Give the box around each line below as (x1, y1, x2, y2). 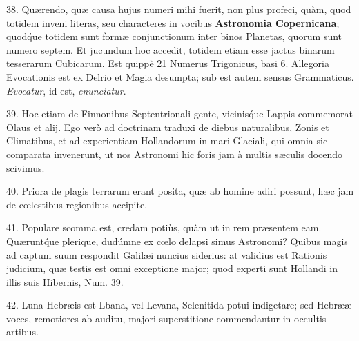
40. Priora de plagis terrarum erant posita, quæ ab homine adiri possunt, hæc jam (6, 184, 354, 198)
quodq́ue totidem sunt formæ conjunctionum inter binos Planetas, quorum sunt (6, 29, 342, 43)
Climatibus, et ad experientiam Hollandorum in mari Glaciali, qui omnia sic (6, 133, 328, 148)
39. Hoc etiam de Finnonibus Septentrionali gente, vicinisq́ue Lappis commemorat (6, 106, 353, 121)
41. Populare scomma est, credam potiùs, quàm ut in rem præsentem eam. (6, 220, 322, 235)
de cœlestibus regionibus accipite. (6, 197, 148, 211)
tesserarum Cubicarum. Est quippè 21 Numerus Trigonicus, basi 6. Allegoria (6, 56, 329, 70)
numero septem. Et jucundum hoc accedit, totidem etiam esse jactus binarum (6, 42, 335, 57)
